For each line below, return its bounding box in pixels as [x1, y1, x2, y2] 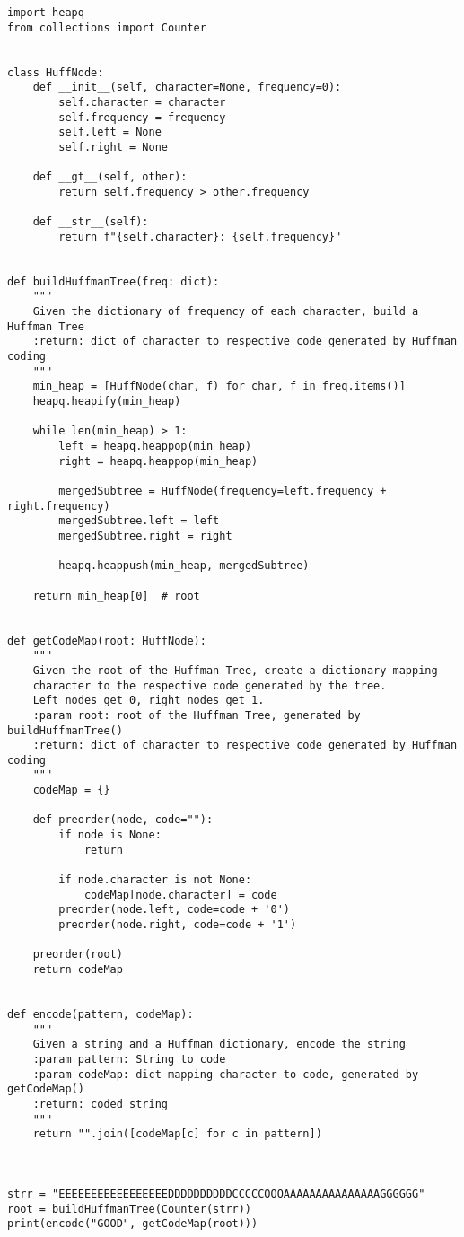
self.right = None [58, 140, 168, 154]
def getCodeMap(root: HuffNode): [7, 634, 206, 647]
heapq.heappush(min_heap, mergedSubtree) [58, 559, 310, 573]
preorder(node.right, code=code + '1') [58, 918, 297, 932]
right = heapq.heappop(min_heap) [58, 454, 258, 468]
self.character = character [58, 95, 226, 109]
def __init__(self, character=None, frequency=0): [32, 81, 342, 94]
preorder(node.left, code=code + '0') [58, 903, 290, 917]
